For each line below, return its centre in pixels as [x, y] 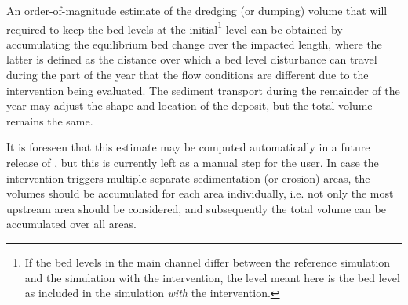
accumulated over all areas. [71, 224]
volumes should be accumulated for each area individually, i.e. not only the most [200, 193]
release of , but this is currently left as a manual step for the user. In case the [193, 162]
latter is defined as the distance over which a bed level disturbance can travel [192, 59]
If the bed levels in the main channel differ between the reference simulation [208, 261]
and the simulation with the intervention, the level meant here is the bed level [212, 277]
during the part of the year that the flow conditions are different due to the [188, 75]
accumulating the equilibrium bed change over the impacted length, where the [194, 44]
